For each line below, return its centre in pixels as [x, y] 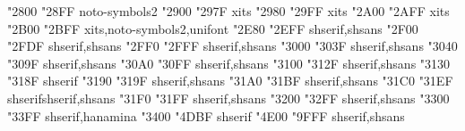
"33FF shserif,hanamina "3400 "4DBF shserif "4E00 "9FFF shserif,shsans [206, 115]
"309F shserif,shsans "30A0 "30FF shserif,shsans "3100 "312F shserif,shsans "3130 [229, 63]
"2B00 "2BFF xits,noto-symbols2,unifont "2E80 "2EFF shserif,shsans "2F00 [213, 28]
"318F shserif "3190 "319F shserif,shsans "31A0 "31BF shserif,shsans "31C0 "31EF [230, 81]
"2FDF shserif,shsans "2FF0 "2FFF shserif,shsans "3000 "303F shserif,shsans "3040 [232, 46]
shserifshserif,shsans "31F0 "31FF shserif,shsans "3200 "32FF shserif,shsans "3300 [228, 98]
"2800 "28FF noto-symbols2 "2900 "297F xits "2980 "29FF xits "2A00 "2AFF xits [228, 11]
